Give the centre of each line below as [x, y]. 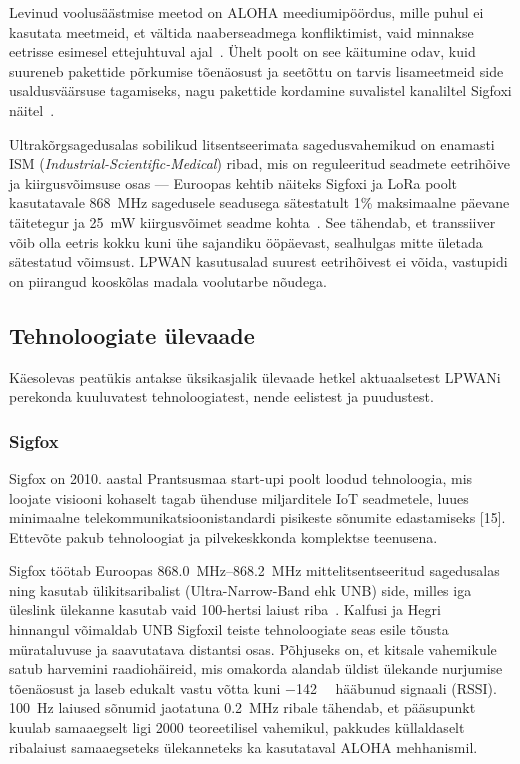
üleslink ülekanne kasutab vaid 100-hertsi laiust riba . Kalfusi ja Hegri [225, 609]
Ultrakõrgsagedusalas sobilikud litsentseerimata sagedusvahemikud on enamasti [252, 143]
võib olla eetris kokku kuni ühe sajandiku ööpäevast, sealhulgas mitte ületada [246, 241]
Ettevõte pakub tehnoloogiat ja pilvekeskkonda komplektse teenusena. [223, 536]
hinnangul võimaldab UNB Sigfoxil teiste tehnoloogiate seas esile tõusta [229, 629]
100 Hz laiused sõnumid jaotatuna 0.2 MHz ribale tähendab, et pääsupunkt [242, 707]
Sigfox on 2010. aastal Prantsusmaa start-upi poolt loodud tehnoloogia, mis [241, 477]
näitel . [32, 109]
